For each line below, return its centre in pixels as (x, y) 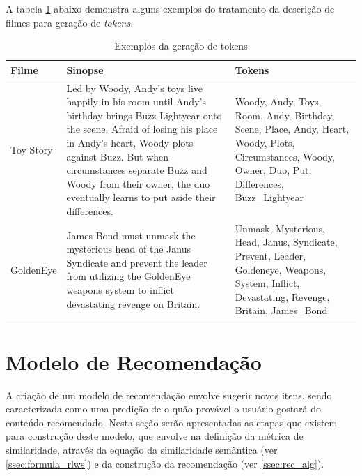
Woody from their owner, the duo (138, 183)
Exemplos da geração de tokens (181, 46)
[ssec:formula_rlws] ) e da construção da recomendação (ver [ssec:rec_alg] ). (165, 463)
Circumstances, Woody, (285, 156)
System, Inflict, (267, 283)
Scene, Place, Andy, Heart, (292, 129)
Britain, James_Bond (281, 310)
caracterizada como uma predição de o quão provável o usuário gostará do (164, 409)
